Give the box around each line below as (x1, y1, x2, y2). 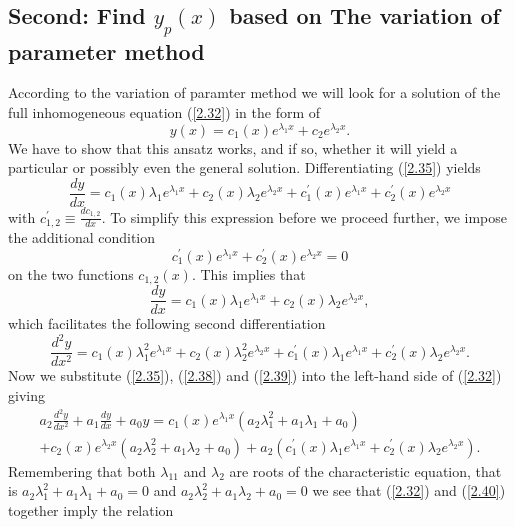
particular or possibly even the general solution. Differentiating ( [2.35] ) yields (8, 157, 481, 178)
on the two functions (8, 263, 134, 284)
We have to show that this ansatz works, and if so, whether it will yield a (8, 137, 458, 158)
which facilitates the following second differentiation (8, 313, 326, 334)
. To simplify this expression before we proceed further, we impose (101, 206, 508, 227)
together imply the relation (8, 499, 174, 520)
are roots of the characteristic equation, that (229, 460, 502, 481)
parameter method (8, 35, 205, 66)
